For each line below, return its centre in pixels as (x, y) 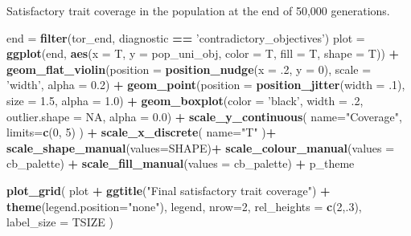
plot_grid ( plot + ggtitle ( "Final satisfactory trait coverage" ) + (169, 190)
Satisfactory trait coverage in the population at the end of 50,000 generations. (198, 10)
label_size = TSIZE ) (60, 222)
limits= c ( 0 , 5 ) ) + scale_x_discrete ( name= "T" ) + (142, 132)
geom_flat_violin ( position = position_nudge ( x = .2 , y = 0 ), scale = (189, 69)
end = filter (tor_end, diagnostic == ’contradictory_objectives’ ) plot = (186, 37)
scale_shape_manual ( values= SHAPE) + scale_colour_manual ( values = (201, 147)
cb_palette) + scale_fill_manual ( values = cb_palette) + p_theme (181, 163)
